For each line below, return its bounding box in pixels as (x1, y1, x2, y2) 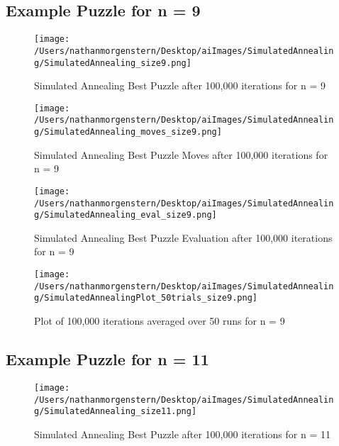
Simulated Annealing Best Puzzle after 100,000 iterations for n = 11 (34, 426, 330, 441)
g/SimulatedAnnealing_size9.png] (34, 57, 191, 68)
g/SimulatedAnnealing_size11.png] (34, 406, 197, 417)
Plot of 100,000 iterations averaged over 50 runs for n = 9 (34, 313, 285, 328)
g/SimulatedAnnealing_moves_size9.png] (34, 127, 222, 138)
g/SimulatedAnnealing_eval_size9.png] (34, 210, 217, 221)
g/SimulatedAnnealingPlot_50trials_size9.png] (34, 293, 257, 303)
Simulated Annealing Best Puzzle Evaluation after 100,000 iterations (34, 230, 333, 245)
